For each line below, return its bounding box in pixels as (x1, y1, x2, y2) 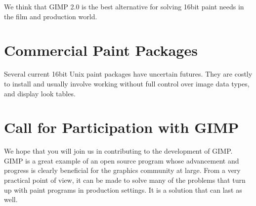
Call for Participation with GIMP (4, 117, 239, 137)
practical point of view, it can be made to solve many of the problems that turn (4, 175, 246, 185)
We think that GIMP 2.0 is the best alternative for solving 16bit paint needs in (4, 1, 244, 11)
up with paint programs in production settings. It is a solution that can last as (4, 184, 242, 195)
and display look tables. (4, 88, 76, 98)
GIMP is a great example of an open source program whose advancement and (4, 155, 239, 165)
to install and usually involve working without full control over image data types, (4, 78, 250, 88)
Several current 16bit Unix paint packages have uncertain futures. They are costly (4, 69, 253, 79)
